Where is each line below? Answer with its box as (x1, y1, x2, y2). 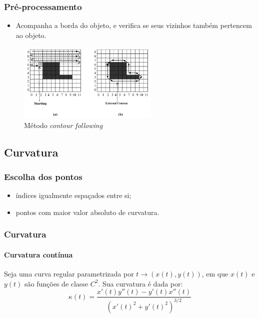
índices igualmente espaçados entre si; (15, 190, 131, 200)
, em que (201, 268, 228, 279)
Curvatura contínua (4, 249, 73, 259)
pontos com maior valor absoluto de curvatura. (15, 206, 159, 217)
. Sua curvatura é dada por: (98, 278, 183, 288)
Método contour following (24, 119, 103, 130)
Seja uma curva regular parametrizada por (4, 268, 134, 279)
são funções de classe (24, 278, 88, 288)
